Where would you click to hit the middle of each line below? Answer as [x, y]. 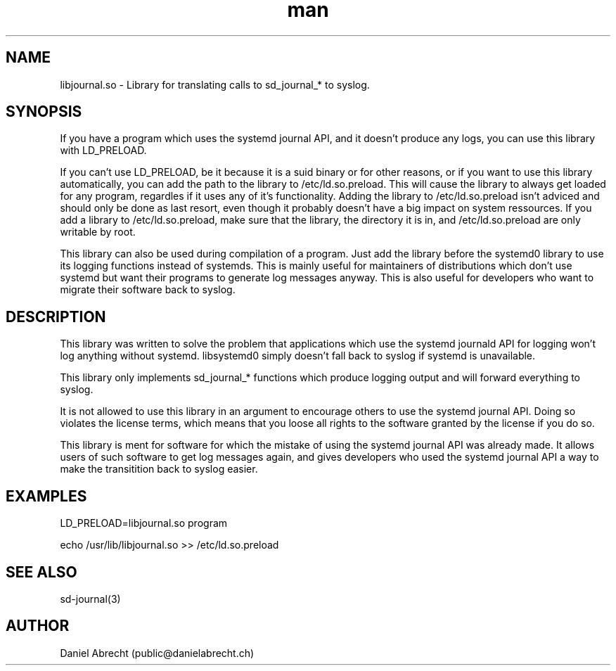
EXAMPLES [46, 496]
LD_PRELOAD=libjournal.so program [144, 523]
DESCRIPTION [56, 317]
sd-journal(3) [90, 599]
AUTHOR [38, 626]
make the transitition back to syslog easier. [159, 469]
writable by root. [98, 232]
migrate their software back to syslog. [148, 290]
